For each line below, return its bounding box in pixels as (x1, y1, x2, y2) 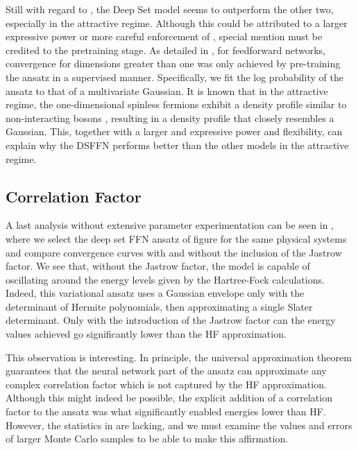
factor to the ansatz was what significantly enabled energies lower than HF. (6, 404, 326, 419)
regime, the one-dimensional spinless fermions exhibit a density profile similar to (6, 97, 347, 112)
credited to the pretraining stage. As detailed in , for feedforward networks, (6, 42, 325, 57)
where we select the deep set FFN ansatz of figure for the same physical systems (6, 231, 347, 245)
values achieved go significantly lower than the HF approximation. (6, 327, 287, 341)
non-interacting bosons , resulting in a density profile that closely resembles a (6, 110, 334, 125)
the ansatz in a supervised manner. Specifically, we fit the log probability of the (6, 69, 343, 84)
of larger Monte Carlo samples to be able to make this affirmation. (6, 431, 289, 446)
